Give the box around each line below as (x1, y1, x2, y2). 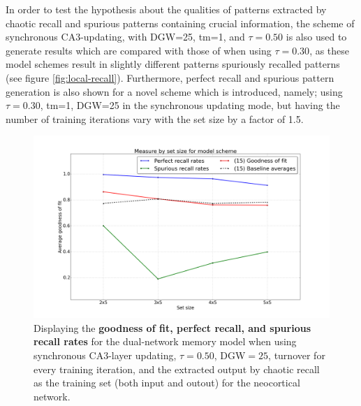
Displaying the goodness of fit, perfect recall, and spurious (34, 320, 311, 335)
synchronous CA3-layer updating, (34, 347, 177, 362)
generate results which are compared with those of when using (6, 43, 272, 57)
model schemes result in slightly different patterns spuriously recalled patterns (6, 57, 340, 71)
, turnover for (268, 347, 325, 362)
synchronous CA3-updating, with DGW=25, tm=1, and (6, 29, 245, 44)
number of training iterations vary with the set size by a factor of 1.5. (6, 111, 304, 126)
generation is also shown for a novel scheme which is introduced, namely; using (6, 84, 343, 99)
